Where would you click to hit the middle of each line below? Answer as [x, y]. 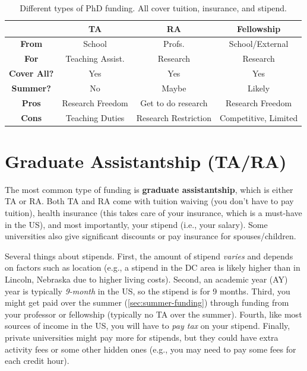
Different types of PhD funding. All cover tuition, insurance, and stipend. [153, 8]
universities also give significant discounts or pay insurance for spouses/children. [151, 236]
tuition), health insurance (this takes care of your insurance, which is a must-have [153, 213]
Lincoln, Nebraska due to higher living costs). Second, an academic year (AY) [146, 279]
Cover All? [31, 73]
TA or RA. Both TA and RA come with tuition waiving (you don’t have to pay [149, 201]
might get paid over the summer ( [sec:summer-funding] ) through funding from [147, 302]
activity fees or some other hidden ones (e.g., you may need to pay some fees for [151, 349]
